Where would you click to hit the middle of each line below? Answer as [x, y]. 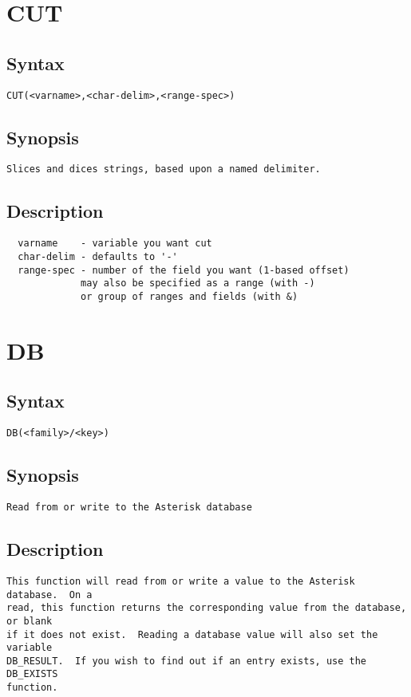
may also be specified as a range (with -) [198, 284]
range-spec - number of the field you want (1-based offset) [184, 270]
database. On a [49, 595]
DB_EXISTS [32, 674]
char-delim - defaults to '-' [98, 256]
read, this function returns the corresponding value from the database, [207, 608]
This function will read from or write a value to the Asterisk [181, 581]
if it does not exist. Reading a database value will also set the [192, 634]
